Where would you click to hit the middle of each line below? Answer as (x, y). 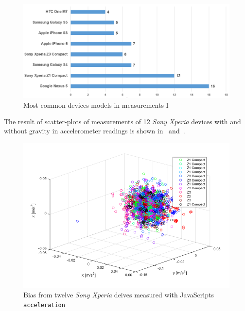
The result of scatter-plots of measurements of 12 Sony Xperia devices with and (122, 121)
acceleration (44, 305)
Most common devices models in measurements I (96, 105)
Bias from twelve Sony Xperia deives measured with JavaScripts (119, 294)
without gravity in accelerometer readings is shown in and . (95, 131)
